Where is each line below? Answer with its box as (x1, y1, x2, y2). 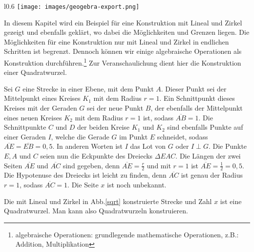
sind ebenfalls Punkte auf (167, 122, 243, 132)
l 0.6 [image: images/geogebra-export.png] (4, 1, 140, 11)
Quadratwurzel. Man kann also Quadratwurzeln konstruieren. (4, 206, 188, 216)
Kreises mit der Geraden (4, 103, 77, 113)
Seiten (4, 160, 22, 170)
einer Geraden (4, 131, 46, 141)
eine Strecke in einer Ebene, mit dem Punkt (22, 83, 154, 93)
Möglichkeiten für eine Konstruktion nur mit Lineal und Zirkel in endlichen (4, 36, 229, 46)
